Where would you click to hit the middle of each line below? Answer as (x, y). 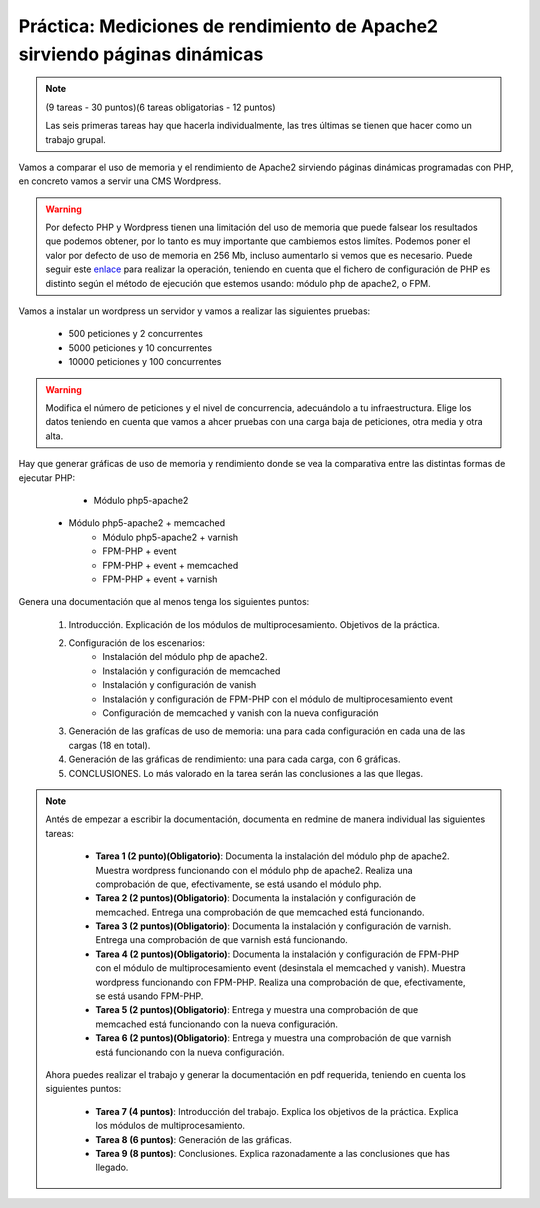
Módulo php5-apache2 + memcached (147, 523)
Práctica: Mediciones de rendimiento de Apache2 (228, 26)
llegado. (112, 1167)
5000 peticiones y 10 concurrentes (140, 347)
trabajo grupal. (76, 139)
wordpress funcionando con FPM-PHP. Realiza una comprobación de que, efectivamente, (280, 982)
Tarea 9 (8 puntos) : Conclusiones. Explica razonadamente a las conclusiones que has (272, 1153)
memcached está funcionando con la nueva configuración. (217, 1024)
